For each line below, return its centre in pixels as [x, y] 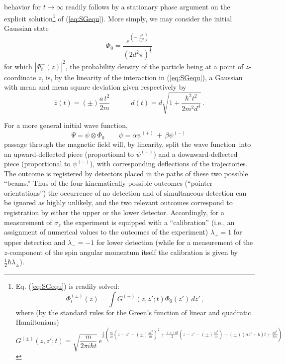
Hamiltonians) [37, 322]
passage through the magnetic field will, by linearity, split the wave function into [128, 144]
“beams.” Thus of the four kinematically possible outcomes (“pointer [108, 183]
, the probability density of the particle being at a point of [154, 66]
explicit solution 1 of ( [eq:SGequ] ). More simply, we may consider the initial [118, 17]
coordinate [20, 77]
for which [18, 66]
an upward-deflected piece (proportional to [69, 154]
